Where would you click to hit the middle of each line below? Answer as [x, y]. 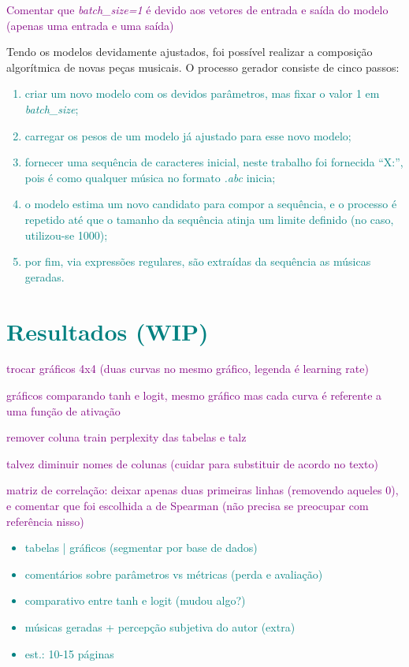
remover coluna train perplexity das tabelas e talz [126, 437]
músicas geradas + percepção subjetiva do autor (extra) [160, 626]
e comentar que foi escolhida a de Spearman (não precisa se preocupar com [188, 505]
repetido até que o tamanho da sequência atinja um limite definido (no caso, [209, 219]
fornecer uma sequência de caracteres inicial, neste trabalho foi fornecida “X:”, [214, 162]
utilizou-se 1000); [66, 235]
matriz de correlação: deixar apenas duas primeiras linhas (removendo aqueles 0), [203, 490]
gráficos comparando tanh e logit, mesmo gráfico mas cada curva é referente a [194, 395]
